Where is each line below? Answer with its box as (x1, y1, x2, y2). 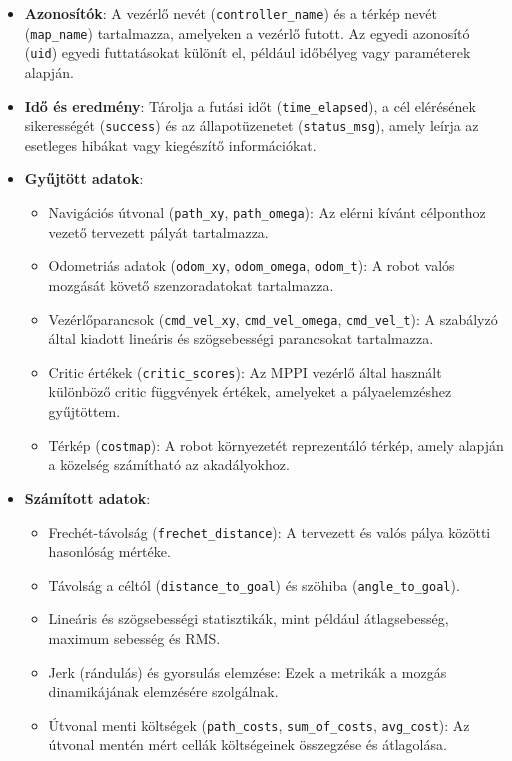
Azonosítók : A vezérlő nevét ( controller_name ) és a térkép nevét (24, 3, 438, 23)
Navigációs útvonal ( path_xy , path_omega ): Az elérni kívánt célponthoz (48, 202, 486, 223)
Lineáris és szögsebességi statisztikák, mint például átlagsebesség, (48, 608, 449, 629)
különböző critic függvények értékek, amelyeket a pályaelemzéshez (48, 381, 452, 402)
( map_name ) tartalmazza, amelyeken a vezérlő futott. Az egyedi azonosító (24, 22, 470, 43)
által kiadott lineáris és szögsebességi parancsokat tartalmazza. (48, 328, 434, 349)
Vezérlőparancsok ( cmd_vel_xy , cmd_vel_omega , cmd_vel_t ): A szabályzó (48, 308, 498, 329)
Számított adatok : (24, 487, 151, 508)
